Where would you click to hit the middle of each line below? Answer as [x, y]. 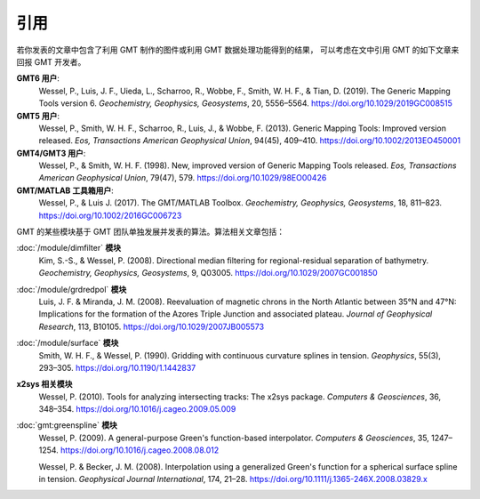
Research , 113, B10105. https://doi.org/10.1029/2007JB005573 [152, 326]
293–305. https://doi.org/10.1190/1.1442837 [117, 367]
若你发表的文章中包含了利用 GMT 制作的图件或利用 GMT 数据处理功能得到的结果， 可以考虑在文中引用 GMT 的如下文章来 [238, 50]
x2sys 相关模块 [44, 384]
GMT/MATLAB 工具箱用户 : [65, 190]
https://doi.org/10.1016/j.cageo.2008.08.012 [140, 450]
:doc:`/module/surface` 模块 [68, 343]
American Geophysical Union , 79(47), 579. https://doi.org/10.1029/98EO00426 [183, 178]
